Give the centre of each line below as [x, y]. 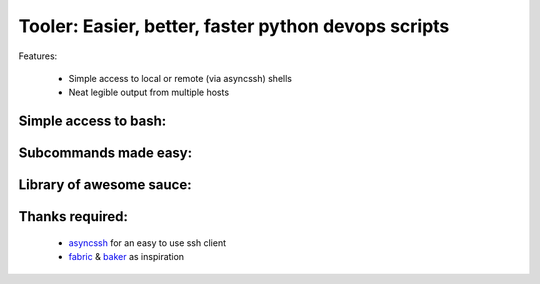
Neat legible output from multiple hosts [149, 92]
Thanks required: [73, 216]
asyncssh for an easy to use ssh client [147, 242]
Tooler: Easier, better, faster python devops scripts [234, 26]
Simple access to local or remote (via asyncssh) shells [180, 78]
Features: [38, 56]
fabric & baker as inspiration [126, 257]
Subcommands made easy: [105, 153]
